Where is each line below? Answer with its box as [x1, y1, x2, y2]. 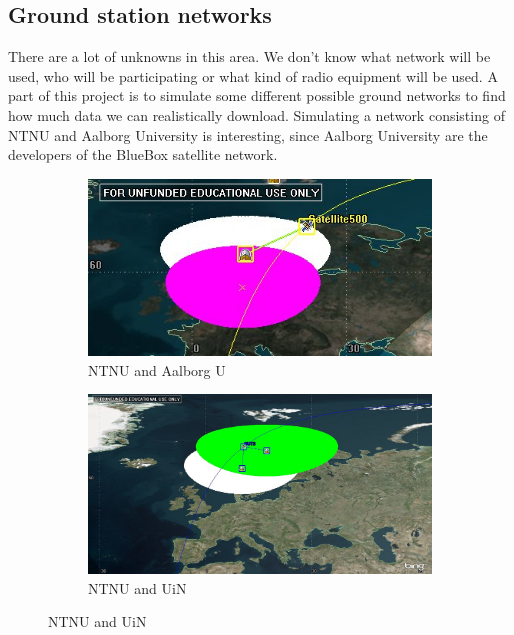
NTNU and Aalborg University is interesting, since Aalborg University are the [8, 124, 488, 145]
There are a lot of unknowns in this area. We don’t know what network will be [8, 46, 491, 67]
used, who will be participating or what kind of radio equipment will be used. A [8, 65, 498, 86]
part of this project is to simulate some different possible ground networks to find [8, 85, 506, 106]
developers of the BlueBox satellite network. [8, 144, 278, 165]
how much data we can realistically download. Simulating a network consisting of [8, 104, 505, 125]
